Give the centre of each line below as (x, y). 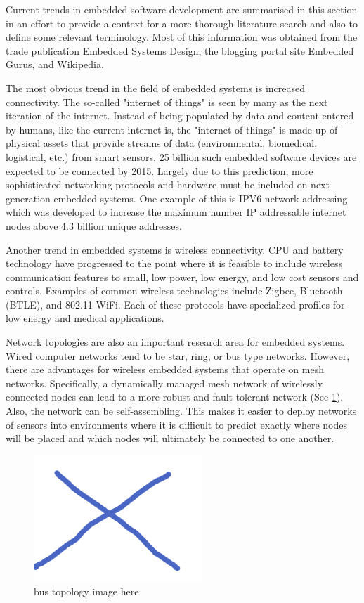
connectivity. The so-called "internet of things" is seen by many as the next (167, 102)
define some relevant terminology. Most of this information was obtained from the (182, 37)
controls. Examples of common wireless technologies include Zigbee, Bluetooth (174, 291)
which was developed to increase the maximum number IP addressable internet (176, 212)
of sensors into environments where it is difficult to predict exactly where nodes (176, 424)
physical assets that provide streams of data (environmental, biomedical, (162, 143)
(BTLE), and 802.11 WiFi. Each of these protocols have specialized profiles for (175, 304)
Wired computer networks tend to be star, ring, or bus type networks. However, (178, 355)
